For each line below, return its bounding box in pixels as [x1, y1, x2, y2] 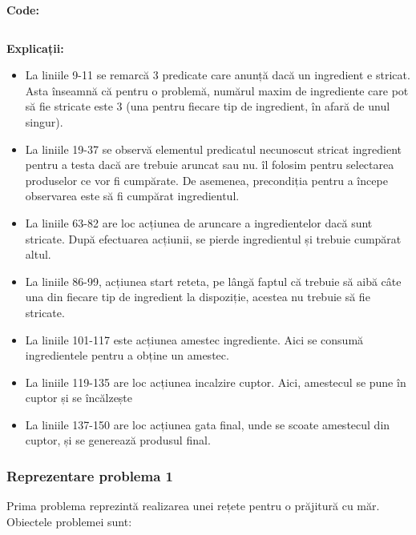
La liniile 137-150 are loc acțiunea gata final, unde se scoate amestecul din [25, 416, 390, 432]
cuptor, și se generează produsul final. [25, 432, 211, 449]
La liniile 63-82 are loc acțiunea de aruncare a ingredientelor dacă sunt [25, 214, 373, 231]
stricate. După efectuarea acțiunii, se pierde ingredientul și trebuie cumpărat [25, 230, 402, 247]
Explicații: [6, 39, 64, 56]
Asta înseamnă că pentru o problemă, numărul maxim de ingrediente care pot [25, 82, 409, 99]
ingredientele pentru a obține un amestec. [25, 347, 229, 364]
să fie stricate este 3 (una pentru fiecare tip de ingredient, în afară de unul [25, 98, 390, 115]
